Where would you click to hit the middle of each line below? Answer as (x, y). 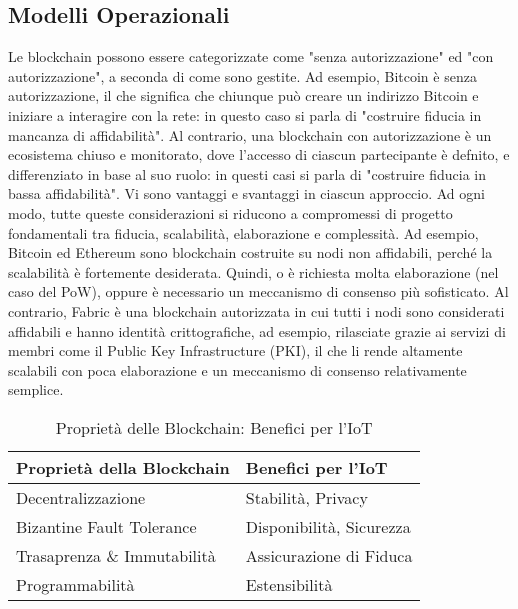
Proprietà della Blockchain (123, 467)
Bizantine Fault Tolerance (106, 526)
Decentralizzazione (81, 497)
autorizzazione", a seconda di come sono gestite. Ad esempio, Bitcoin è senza (242, 75)
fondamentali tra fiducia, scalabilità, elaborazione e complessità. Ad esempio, (243, 232)
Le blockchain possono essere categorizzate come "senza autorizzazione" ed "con (251, 56)
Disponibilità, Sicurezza (328, 526)
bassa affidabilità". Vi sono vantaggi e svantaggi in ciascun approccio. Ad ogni (246, 193)
